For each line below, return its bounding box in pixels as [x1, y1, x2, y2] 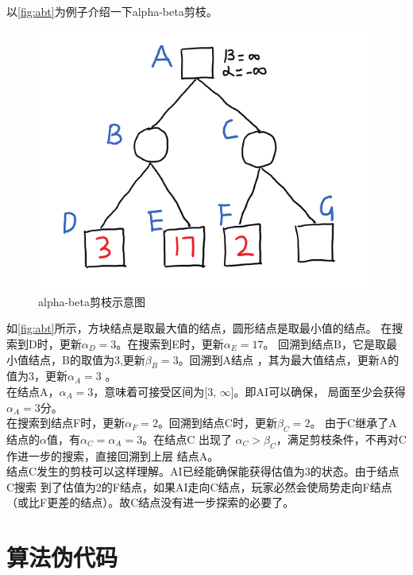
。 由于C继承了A [310, 414, 397, 431]
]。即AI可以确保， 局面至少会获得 [230, 383, 406, 399]
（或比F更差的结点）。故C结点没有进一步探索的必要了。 [6, 494, 295, 511]
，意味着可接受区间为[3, [93, 383, 217, 399]
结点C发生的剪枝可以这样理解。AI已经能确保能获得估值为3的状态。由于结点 [6, 463, 399, 480]
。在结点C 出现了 [142, 430, 232, 447]
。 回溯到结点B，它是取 [263, 335, 386, 352]
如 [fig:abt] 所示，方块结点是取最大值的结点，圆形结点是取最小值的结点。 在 [6, 320, 392, 336]
